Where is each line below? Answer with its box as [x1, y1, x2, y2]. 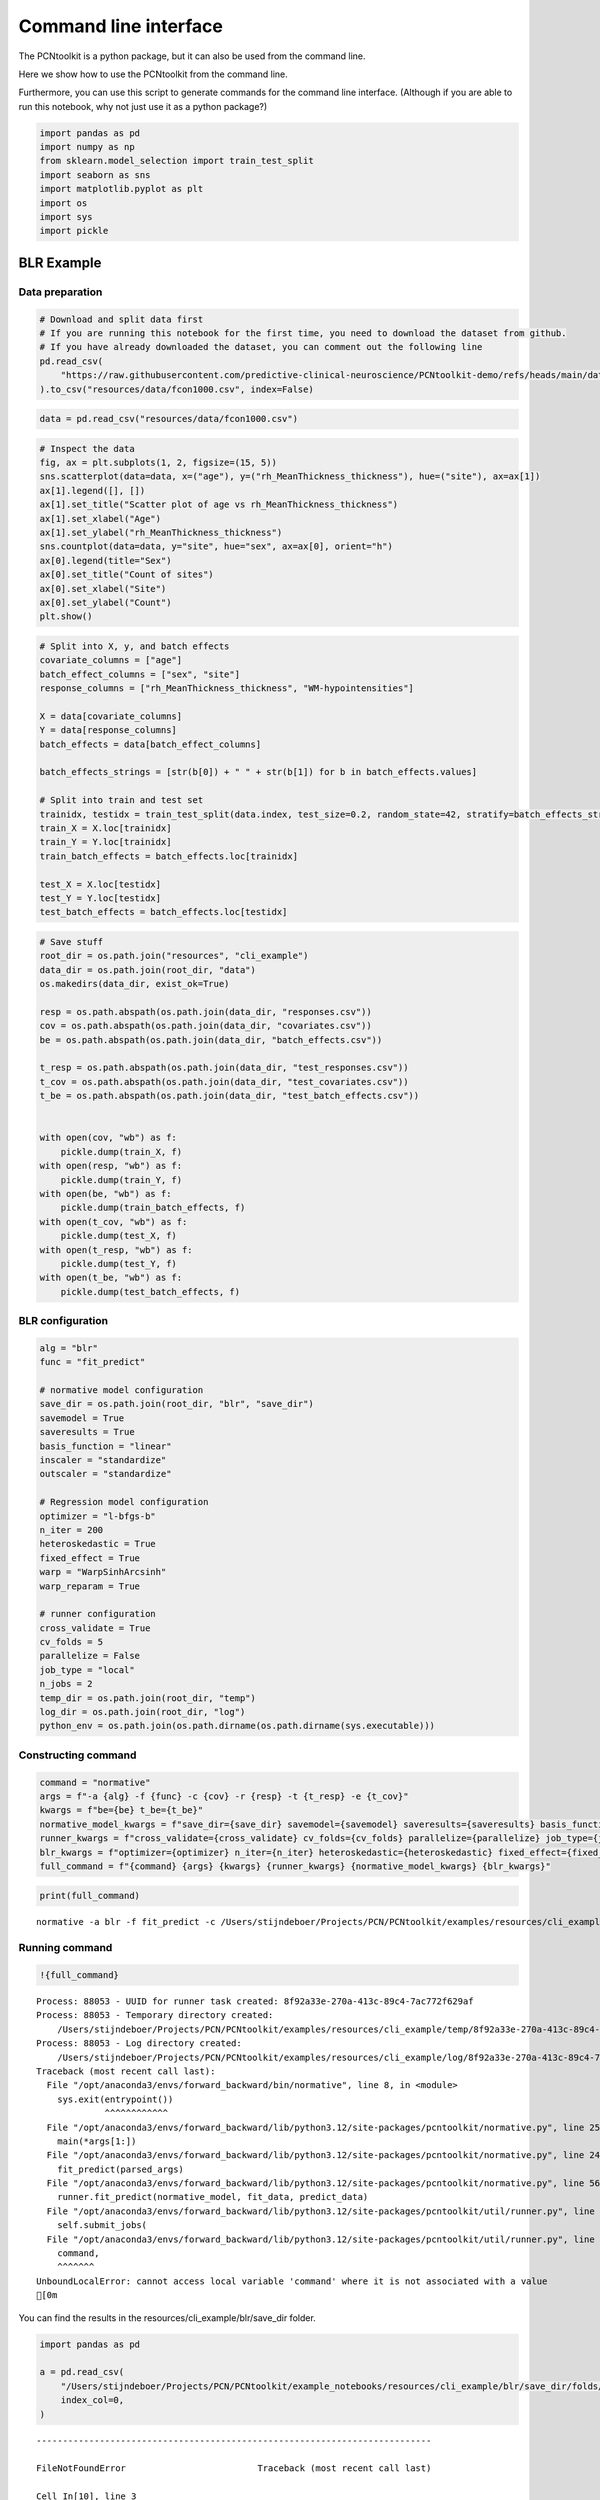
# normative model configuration [39, 1385, 204, 1396]
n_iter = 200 [39, 1524, 104, 1535]
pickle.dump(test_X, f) [60, 1230, 177, 1242]
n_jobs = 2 [39, 1678, 93, 1690]
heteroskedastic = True [39, 1538, 157, 1550]
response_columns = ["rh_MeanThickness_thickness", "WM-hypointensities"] [39, 683, 415, 694]
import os [39, 197, 88, 209]
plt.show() [39, 611, 93, 622]
